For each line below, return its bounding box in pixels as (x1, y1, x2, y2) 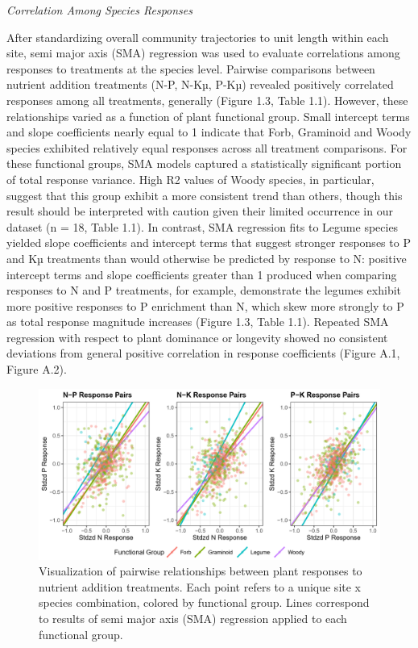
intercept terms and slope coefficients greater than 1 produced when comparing (6, 265, 397, 282)
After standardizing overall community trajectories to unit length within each (6, 28, 389, 45)
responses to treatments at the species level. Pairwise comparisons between (6, 60, 375, 77)
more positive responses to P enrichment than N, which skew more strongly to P (6, 297, 404, 314)
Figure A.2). (6, 361, 67, 378)
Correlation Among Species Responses (6, 2, 193, 18)
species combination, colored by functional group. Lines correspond (39, 594, 370, 611)
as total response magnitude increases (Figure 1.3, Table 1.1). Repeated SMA (6, 313, 389, 330)
